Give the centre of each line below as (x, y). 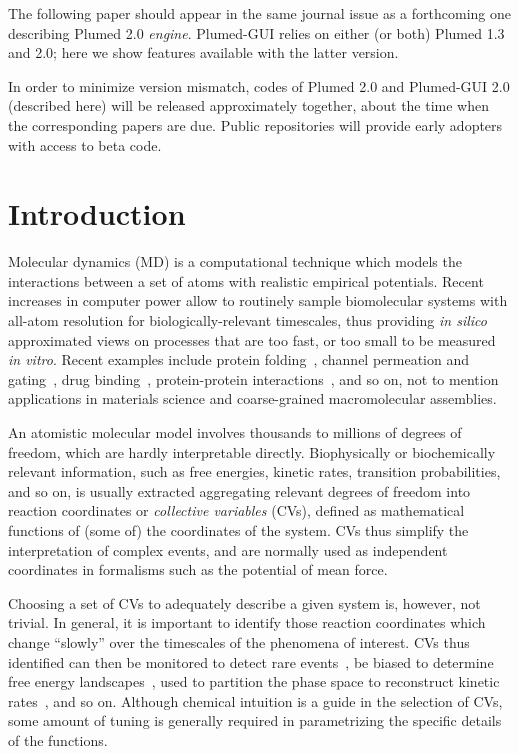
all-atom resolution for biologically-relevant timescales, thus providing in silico (247, 320)
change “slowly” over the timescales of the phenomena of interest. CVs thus (239, 641)
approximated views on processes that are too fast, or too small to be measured (252, 339)
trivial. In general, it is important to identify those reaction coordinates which (247, 622)
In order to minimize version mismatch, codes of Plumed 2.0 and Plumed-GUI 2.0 (259, 85)
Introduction (97, 213)
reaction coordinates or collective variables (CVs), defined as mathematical (236, 510)
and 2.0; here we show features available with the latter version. (203, 52)
